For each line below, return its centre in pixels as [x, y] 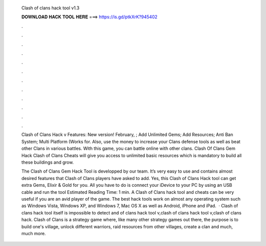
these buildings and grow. [48, 162]
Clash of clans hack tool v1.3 [50, 8]
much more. [34, 233]
